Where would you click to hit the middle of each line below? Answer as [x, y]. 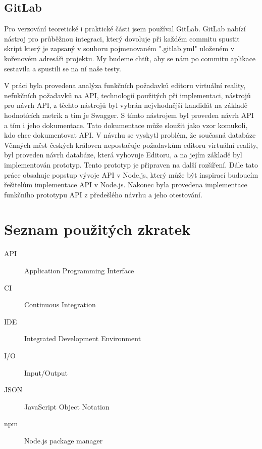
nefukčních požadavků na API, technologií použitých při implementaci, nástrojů [127, 95]
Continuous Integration [60, 304]
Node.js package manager [64, 440]
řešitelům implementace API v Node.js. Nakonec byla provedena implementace [126, 185]
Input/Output [46, 372]
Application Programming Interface [79, 271]
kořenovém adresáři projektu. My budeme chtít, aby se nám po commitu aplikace [130, 58]
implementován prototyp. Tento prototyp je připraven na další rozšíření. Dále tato [131, 164]
